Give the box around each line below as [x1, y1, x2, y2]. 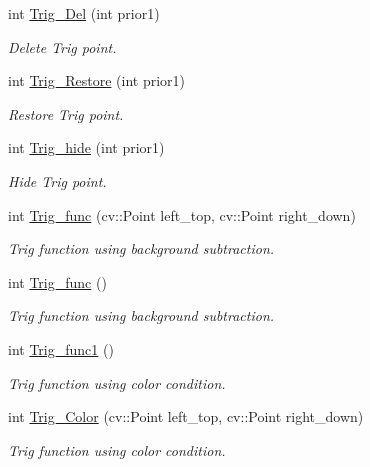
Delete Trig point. [8, 36, 117, 57]
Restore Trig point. [8, 103, 124, 124]
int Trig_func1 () [8, 338, 114, 359]
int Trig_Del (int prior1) [8, 3, 160, 23]
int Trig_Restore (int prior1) [8, 70, 186, 91]
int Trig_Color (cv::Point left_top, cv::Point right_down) [8, 406, 364, 427]
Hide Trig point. [8, 170, 107, 191]
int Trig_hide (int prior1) [8, 137, 165, 158]
